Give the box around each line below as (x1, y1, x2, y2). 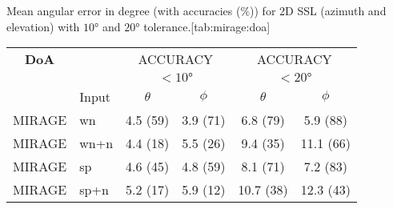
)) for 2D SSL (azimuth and (250, 2, 387, 18)
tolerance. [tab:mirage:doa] (143, 18, 271, 34)
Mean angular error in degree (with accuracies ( (6, 2, 241, 18)
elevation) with (6, 18, 80, 34)
